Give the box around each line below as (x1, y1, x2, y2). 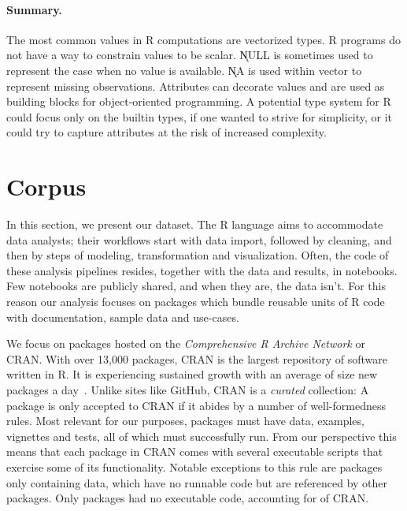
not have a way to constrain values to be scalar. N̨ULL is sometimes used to (6, 47, 373, 63)
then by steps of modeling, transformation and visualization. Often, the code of (6, 247, 389, 263)
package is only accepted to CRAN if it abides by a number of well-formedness (6, 397, 386, 413)
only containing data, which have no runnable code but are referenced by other (6, 474, 388, 490)
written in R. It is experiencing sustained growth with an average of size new (6, 366, 378, 382)
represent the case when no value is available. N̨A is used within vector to (6, 62, 362, 78)
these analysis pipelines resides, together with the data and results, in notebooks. (6, 262, 398, 278)
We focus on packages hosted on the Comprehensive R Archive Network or (6, 335, 365, 352)
